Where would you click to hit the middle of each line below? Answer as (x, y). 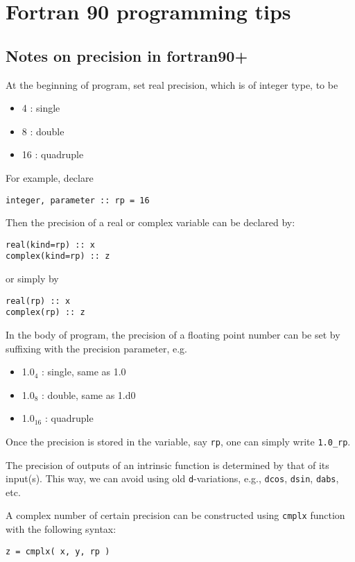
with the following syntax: (61, 529)
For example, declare (50, 177)
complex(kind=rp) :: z (58, 256)
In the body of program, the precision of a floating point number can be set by (173, 335)
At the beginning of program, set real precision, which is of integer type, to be (172, 84)
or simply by (32, 279)
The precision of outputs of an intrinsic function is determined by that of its (167, 465)
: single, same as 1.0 (84, 372)
